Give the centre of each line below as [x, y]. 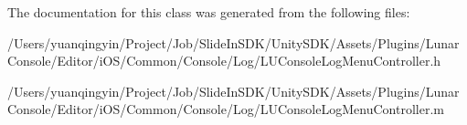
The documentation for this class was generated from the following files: [209, 12]
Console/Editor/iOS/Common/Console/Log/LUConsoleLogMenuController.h [224, 61]
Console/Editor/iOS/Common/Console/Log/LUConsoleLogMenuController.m [226, 109]
